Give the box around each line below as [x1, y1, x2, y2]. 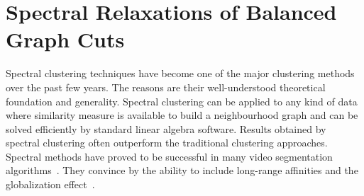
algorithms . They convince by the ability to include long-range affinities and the [6, 163, 358, 178]
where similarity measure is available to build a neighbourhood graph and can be [6, 108, 358, 122]
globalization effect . [6, 177, 95, 192]
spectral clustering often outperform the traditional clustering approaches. [6, 135, 328, 150]
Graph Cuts [6, 25, 125, 54]
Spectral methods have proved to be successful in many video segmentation [6, 149, 333, 163]
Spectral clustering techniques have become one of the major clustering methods [6, 66, 355, 81]
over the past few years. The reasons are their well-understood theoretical [6, 79, 326, 94]
